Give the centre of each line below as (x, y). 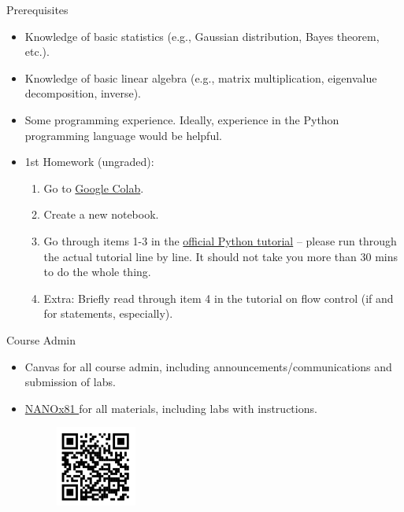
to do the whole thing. (97, 272)
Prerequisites (37, 9)
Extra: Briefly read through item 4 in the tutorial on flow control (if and (219, 298)
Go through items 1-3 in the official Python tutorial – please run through (220, 240)
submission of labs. (70, 382)
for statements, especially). (108, 313)
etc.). (37, 52)
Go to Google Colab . (94, 188)
